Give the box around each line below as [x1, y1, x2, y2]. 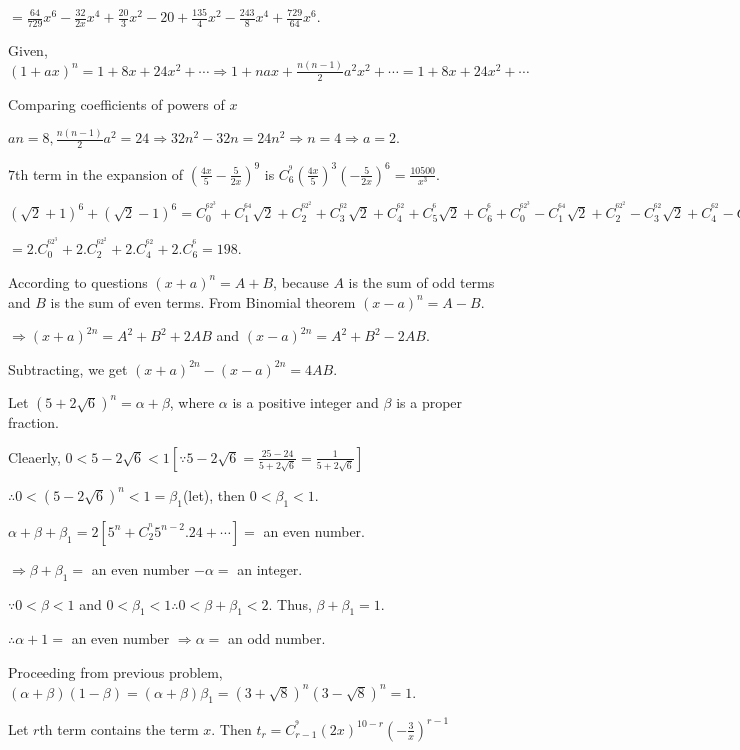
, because [273, 271, 329, 292]
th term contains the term [39, 718, 199, 739]
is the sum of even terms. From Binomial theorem [50, 291, 356, 312]
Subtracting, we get [8, 358, 128, 379]
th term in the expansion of [15, 163, 184, 184]
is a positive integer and [232, 392, 379, 413]
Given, [8, 39, 48, 60]
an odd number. [227, 628, 326, 649]
